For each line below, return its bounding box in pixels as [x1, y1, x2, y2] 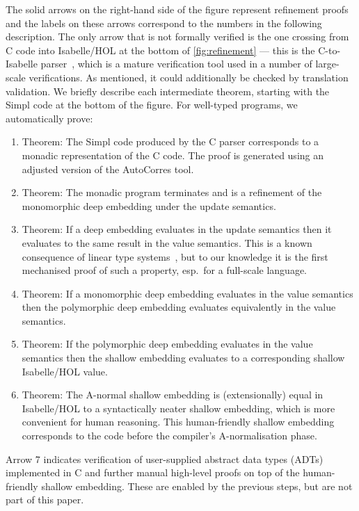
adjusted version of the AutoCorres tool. [22, 161, 194, 176]
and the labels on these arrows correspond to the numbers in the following [6, 15, 322, 30]
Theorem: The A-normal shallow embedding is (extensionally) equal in [22, 387, 324, 402]
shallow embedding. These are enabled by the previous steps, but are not [41, 478, 353, 493]
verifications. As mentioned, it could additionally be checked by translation [29, 70, 349, 84]
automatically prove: [6, 111, 93, 125]
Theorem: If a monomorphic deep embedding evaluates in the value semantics [22, 286, 353, 300]
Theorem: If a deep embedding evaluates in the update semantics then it [22, 222, 332, 236]
